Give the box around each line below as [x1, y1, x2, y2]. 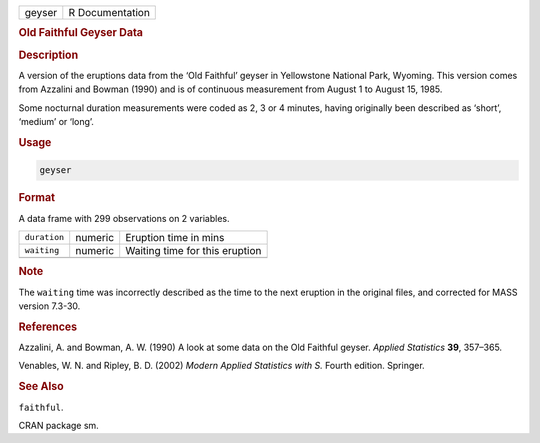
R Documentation [68, 6, 150, 19]
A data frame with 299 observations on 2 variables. [18, 212, 230, 224]
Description [18, 48, 79, 62]
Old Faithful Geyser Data [18, 26, 144, 40]
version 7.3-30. [18, 300, 81, 312]
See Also [18, 380, 64, 394]
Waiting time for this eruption [125, 243, 262, 257]
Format [18, 191, 55, 205]
